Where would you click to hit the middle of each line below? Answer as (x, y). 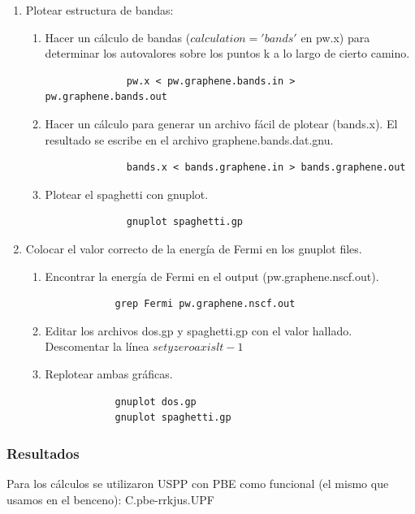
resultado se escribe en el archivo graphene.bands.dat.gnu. (189, 139)
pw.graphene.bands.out (106, 97)
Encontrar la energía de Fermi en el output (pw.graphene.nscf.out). (212, 276)
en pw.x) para (335, 37)
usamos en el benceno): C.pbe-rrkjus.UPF (110, 499)
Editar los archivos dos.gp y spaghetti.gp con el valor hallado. (199, 330)
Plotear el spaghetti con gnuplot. (127, 194)
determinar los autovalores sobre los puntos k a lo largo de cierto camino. (227, 53)
